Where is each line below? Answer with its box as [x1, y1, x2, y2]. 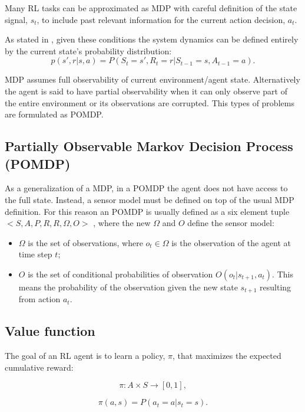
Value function [5, 322, 95, 340]
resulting [260, 280, 291, 293]
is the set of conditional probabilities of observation [28, 267, 213, 280]
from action [18, 293, 61, 305]
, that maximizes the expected [173, 349, 281, 362]
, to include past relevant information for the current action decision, [37, 13, 286, 25]
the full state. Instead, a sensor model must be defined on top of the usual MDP [5, 193, 294, 205]
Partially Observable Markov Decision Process [5, 137, 293, 155]
